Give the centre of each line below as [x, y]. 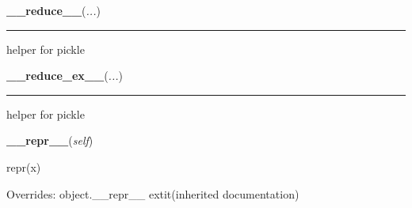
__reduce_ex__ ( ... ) [65, 76]
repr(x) [24, 166]
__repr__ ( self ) [50, 140]
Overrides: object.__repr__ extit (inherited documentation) [153, 193]
